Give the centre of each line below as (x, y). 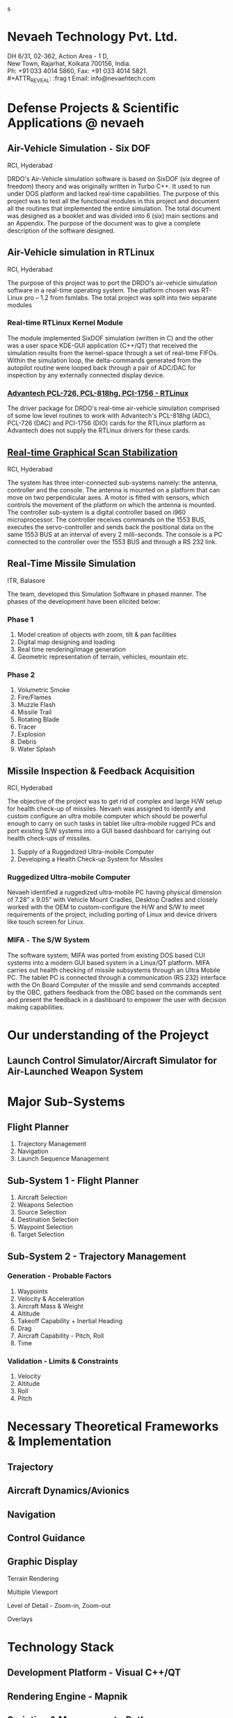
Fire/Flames (34, 697)
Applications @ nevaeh (76, 123)
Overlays (20, 1619)
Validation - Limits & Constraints (63, 1361)
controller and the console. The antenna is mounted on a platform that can (114, 490)
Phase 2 (21, 675)
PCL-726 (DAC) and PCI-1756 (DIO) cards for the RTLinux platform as (106, 423)
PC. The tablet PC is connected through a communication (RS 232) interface (116, 977)
